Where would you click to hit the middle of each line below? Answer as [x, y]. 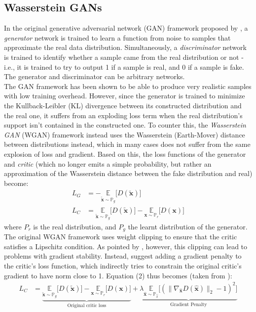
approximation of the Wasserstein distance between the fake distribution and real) [128, 173]
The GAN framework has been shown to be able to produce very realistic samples [128, 86]
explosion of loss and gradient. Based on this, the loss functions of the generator [125, 154]
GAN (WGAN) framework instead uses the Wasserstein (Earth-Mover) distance [125, 134]
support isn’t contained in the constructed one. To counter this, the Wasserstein [125, 125]
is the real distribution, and [75, 226]
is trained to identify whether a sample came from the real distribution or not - [124, 57]
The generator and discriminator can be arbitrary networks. [94, 76]
